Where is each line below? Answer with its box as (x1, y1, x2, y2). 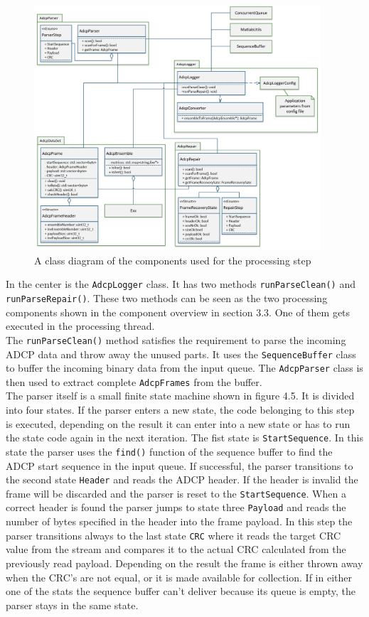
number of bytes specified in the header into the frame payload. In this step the (6, 514, 353, 529)
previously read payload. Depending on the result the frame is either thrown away (6, 555, 363, 570)
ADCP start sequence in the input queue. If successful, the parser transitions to (6, 458, 353, 473)
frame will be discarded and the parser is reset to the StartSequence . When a (6, 485, 346, 500)
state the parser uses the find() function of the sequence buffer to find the (6, 444, 333, 458)
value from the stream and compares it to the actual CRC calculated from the (6, 542, 346, 557)
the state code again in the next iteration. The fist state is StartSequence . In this (6, 430, 363, 445)
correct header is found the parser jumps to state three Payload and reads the (6, 500, 346, 515)
